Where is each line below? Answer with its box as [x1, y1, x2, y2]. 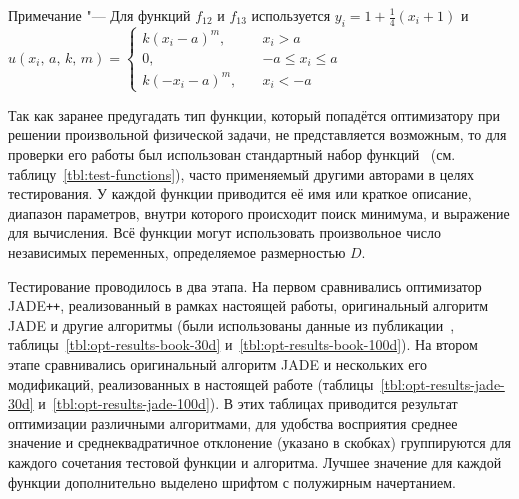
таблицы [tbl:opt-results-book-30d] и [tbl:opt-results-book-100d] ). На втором [8, 334, 478, 355]
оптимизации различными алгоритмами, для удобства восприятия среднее [8, 412, 458, 433]
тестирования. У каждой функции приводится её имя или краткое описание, [8, 183, 472, 204]
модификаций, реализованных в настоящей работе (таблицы [8, 373, 374, 394]
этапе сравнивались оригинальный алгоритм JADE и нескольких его [8, 354, 427, 375]
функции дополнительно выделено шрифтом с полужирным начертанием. [8, 471, 456, 492]
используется [251, 5, 331, 25]
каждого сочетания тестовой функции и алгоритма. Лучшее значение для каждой [8, 452, 502, 473]
